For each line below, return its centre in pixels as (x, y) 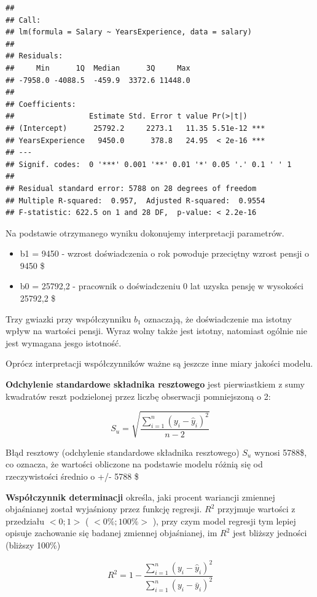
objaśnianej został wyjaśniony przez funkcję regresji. (104, 509)
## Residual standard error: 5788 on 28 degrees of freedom (131, 188)
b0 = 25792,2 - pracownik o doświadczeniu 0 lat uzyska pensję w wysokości (162, 286)
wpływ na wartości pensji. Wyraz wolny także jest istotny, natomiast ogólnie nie (156, 331)
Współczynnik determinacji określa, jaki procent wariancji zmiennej (140, 497)
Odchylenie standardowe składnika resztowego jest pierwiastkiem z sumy (155, 384)
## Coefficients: (41, 104)
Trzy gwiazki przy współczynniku (68, 318)
